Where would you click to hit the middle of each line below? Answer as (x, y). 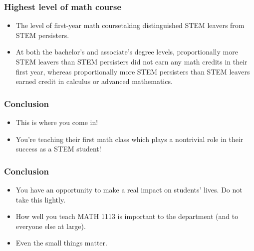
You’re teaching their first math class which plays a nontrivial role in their (129, 139)
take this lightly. (41, 199)
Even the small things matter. (61, 243)
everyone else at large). (51, 226)
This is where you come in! (57, 122)
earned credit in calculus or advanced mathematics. (94, 81)
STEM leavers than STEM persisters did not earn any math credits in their (131, 61)
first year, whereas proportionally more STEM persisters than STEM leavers (133, 71)
